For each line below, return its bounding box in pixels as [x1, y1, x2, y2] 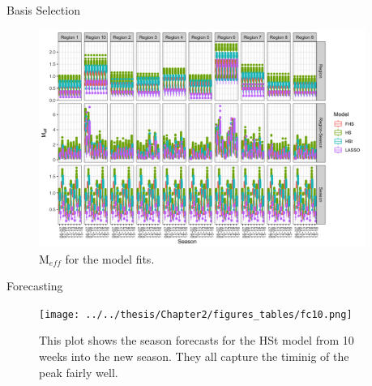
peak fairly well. [39, 363, 118, 380]
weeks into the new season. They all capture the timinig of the [39, 348, 349, 365]
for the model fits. [65, 250, 155, 267]
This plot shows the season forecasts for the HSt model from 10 [39, 332, 354, 349]
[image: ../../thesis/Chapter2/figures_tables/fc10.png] [39, 308, 353, 320]
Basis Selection [6, 2, 80, 18]
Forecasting [6, 277, 63, 294]
